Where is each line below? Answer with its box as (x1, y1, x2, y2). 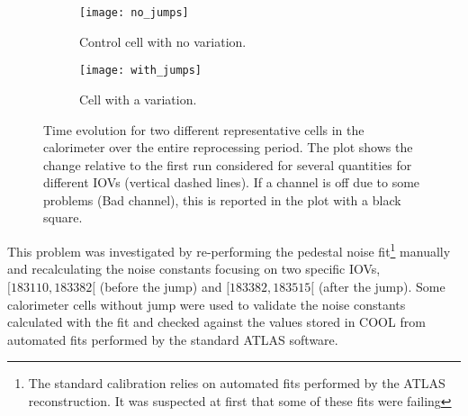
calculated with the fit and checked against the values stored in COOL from (7, 312, 426, 331)
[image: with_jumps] (79, 64, 202, 77)
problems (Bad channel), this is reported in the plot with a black (43, 190, 401, 209)
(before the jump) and (99, 276, 222, 295)
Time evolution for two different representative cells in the (43, 120, 364, 139)
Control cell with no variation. (79, 32, 247, 50)
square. (43, 208, 83, 227)
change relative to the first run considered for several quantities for (43, 155, 412, 174)
